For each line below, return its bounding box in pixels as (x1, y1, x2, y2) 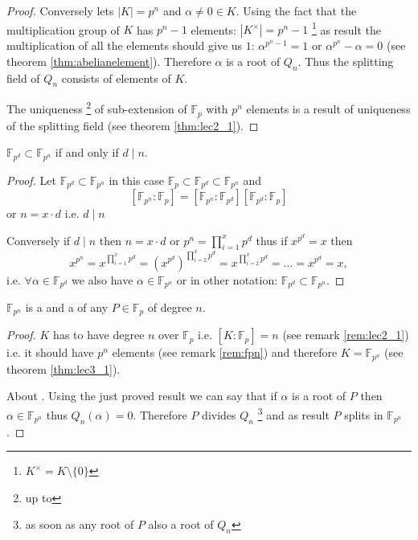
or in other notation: (176, 271, 278, 288)
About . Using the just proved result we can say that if (6, 387, 277, 404)
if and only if (55, 144, 119, 161)
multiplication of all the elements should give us (6, 37, 243, 54)
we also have (72, 271, 133, 288)
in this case (109, 171, 165, 188)
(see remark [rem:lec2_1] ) (282, 326, 409, 343)
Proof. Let (6, 171, 56, 188)
